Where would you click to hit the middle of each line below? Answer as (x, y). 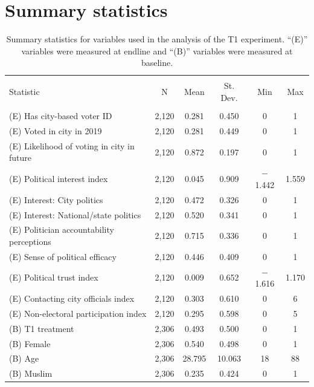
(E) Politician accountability (62, 229)
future (21, 158)
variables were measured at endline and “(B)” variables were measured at (157, 50)
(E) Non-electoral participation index (78, 313)
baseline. (157, 63)
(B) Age (24, 358)
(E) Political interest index (59, 179)
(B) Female (30, 343)
